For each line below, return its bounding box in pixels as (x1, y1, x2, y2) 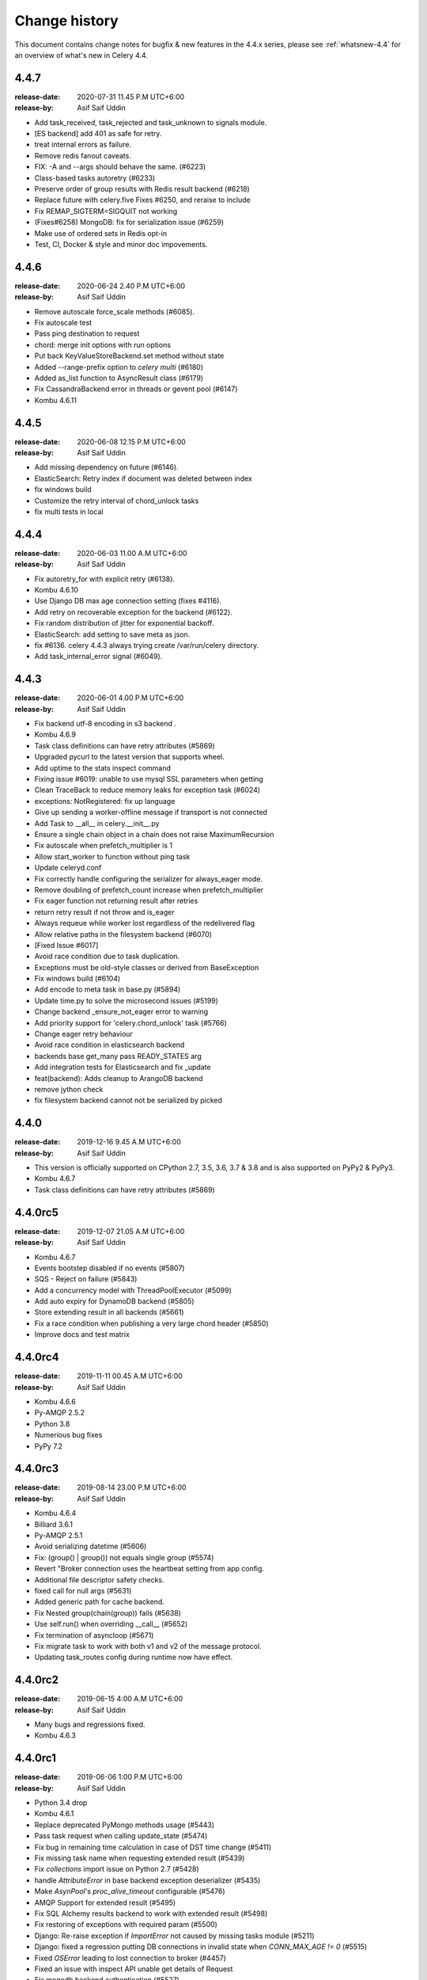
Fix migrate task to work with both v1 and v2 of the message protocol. (34, 1641, 262, 1651)
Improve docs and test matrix (34, 1330, 130, 1339)
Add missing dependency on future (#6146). (34, 463, 179, 472)
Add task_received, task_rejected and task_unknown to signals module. (34, 117, 267, 127)
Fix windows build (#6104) (34, 974, 121, 984)
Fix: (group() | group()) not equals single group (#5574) (34, 1552, 214, 1562)
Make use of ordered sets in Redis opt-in (34, 228, 168, 238)
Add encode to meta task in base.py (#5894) (34, 984, 181, 994)
